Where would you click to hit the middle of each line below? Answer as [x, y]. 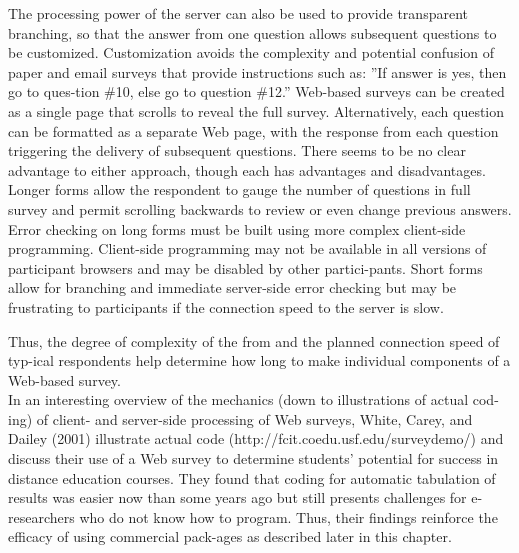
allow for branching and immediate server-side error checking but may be [232, 287]
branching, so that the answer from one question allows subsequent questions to [252, 32]
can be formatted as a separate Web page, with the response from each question [253, 130]
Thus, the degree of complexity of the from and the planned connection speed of [254, 340]
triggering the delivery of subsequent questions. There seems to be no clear [237, 150]
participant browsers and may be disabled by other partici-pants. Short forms [245, 267]
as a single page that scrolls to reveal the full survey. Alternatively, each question [256, 110]
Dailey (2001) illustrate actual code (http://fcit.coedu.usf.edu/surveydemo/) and [256, 438]
